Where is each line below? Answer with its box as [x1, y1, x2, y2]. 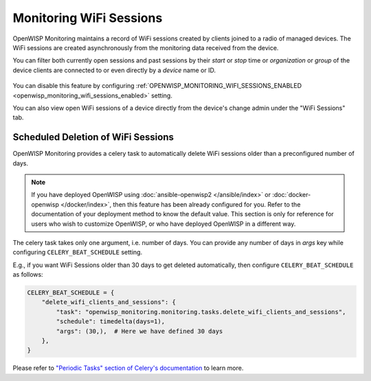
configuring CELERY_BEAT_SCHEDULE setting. [12, 248, 143, 257]
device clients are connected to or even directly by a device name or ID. [12, 66, 216, 74]
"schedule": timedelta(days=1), [56, 318, 165, 325]
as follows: [12, 270, 44, 279]
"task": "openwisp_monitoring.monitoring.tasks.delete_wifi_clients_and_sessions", [56, 308, 346, 316]
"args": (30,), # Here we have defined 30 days [56, 327, 223, 335]
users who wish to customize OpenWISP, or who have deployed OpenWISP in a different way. [31, 220, 296, 228]
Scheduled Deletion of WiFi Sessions [12, 131, 175, 143]
